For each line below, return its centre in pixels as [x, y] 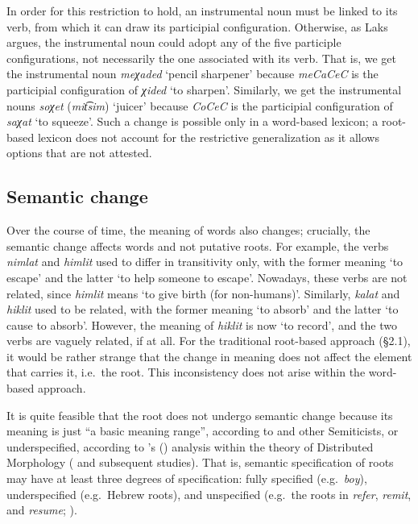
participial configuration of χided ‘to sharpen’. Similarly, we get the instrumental [204, 89]
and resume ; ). [42, 510]
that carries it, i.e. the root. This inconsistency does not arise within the [186, 372]
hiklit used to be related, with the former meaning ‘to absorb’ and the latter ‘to [203, 309]
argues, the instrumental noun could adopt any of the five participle [174, 42]
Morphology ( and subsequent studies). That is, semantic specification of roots [200, 462]
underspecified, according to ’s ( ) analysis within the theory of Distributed [190, 446]
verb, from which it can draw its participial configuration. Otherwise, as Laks [197, 26]
